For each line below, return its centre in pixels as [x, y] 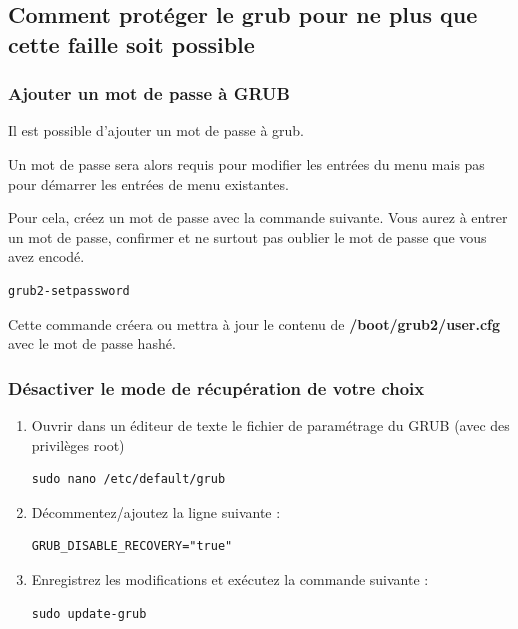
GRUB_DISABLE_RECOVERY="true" [132, 546]
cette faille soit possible [131, 43]
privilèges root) [78, 444]
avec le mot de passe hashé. [92, 343]
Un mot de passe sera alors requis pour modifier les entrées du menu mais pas [246, 163]
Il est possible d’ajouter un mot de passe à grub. [156, 130]
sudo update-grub [89, 613]
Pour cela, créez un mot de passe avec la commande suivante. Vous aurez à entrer [258, 217]
